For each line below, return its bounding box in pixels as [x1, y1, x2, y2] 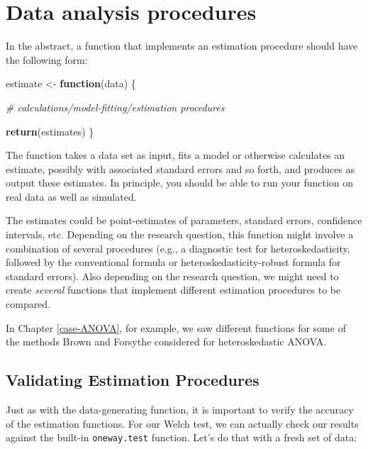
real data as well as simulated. [6, 189, 137, 204]
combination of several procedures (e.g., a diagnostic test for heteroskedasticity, [6, 240, 350, 255]
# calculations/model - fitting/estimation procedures [6, 99, 225, 114]
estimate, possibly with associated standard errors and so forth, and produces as [6, 161, 355, 176]
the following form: [6, 52, 88, 67]
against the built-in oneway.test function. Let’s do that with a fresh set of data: [6, 430, 357, 445]
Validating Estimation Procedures [6, 369, 260, 391]
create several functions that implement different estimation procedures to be [6, 282, 341, 297]
